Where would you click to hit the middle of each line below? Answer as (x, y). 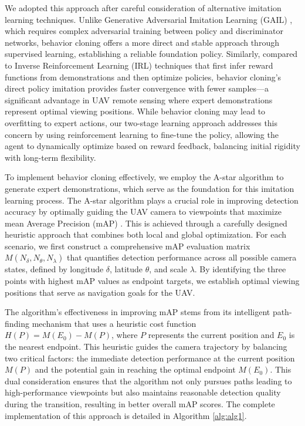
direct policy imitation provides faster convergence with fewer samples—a (137, 88)
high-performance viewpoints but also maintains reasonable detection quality (143, 392)
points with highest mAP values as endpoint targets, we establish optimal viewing (152, 281)
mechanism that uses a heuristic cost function (114, 323)
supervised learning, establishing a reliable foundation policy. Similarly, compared (151, 54)
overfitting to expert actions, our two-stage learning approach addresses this (141, 122)
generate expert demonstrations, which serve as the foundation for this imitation (150, 188)
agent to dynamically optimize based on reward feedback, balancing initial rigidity (152, 146)
